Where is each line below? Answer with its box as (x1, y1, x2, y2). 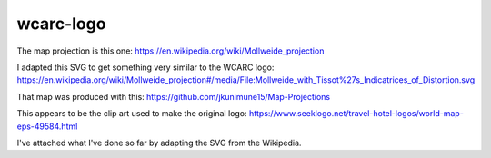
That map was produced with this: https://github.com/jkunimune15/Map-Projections (16, 91, 331, 102)
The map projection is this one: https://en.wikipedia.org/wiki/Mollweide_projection (16, 45, 325, 56)
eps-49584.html (16, 121, 78, 132)
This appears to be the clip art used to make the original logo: (16, 108, 247, 119)
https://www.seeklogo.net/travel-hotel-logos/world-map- (248, 108, 464, 119)
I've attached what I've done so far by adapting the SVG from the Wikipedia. (16, 137, 302, 148)
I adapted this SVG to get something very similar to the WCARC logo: (16, 62, 275, 73)
